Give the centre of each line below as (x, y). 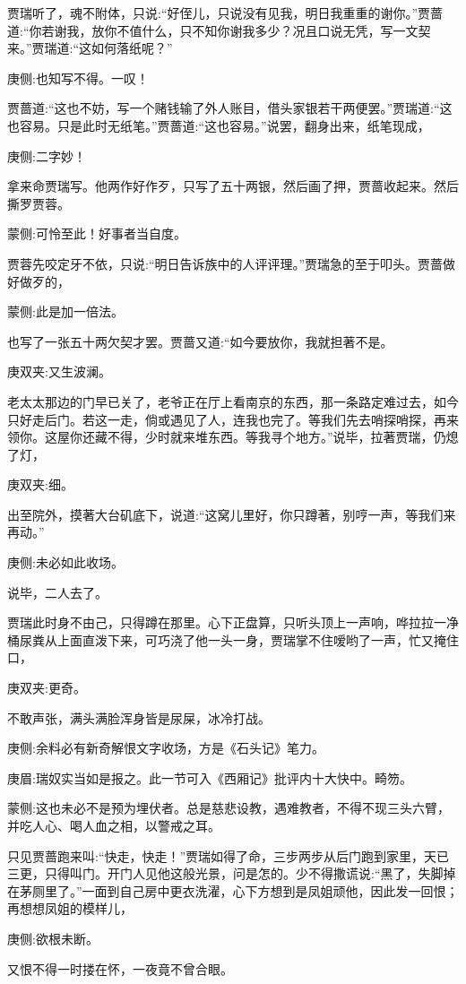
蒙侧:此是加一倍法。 (65, 311)
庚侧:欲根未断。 (53, 938)
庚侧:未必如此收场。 (65, 562)
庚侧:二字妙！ (47, 155)
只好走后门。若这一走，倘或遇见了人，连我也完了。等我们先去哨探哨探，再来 (233, 419)
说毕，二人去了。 (57, 592)
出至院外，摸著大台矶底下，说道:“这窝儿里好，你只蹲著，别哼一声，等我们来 (232, 514)
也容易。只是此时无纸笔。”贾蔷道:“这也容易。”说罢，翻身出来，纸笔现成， (219, 125)
